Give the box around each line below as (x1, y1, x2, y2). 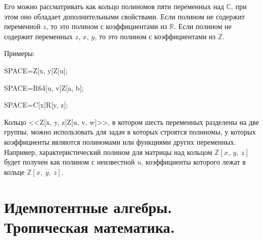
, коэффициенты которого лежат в (141, 156, 246, 167)
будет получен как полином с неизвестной (4, 156, 135, 167)
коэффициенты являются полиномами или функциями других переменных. (4, 136, 236, 147)
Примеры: (4, 48, 35, 59)
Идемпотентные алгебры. (4, 196, 172, 217)
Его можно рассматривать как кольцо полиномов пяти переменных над (4, 1, 224, 11)
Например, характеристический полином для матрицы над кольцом (4, 146, 213, 157)
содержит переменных (4, 31, 73, 41)
